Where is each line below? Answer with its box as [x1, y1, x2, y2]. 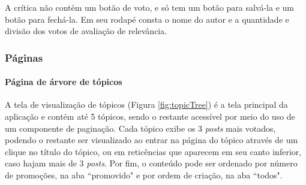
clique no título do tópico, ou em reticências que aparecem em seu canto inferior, [5, 145, 302, 157]
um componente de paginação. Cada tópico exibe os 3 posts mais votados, [5, 122, 276, 134]
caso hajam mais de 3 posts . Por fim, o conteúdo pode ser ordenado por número [5, 157, 298, 169]
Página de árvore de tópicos [5, 75, 122, 88]
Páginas [5, 50, 43, 65]
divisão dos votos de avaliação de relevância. [5, 25, 167, 37]
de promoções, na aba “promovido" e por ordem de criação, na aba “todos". [5, 168, 283, 181]
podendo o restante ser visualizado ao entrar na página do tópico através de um [5, 134, 298, 146]
